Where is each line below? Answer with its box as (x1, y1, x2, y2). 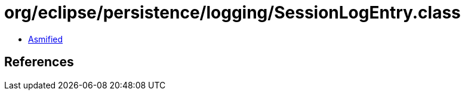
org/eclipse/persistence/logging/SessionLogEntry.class (4, 2, 461, 23)
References (4, 54, 74, 70)
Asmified (28, 33, 63, 44)
